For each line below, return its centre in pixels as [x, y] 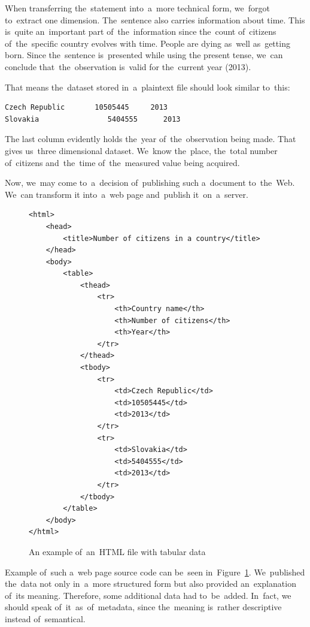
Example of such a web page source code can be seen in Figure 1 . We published [155, 572]
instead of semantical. [45, 618]
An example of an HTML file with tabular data [117, 551]
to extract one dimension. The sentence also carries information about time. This [155, 19]
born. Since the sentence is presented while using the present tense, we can [144, 55]
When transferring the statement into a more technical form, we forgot [137, 8]
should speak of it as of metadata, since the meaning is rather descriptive [143, 607]
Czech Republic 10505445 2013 [86, 108]
